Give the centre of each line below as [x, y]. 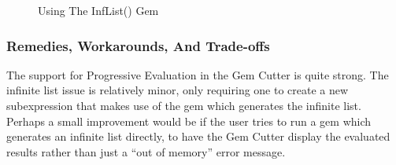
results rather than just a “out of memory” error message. [146, 151]
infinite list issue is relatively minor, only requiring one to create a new [178, 90]
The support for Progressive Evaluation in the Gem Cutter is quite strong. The [198, 74]
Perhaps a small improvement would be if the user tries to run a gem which [189, 121]
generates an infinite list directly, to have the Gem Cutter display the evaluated [198, 136]
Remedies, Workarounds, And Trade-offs [138, 45]
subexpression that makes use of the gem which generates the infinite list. [184, 105]
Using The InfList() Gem [98, 10]
